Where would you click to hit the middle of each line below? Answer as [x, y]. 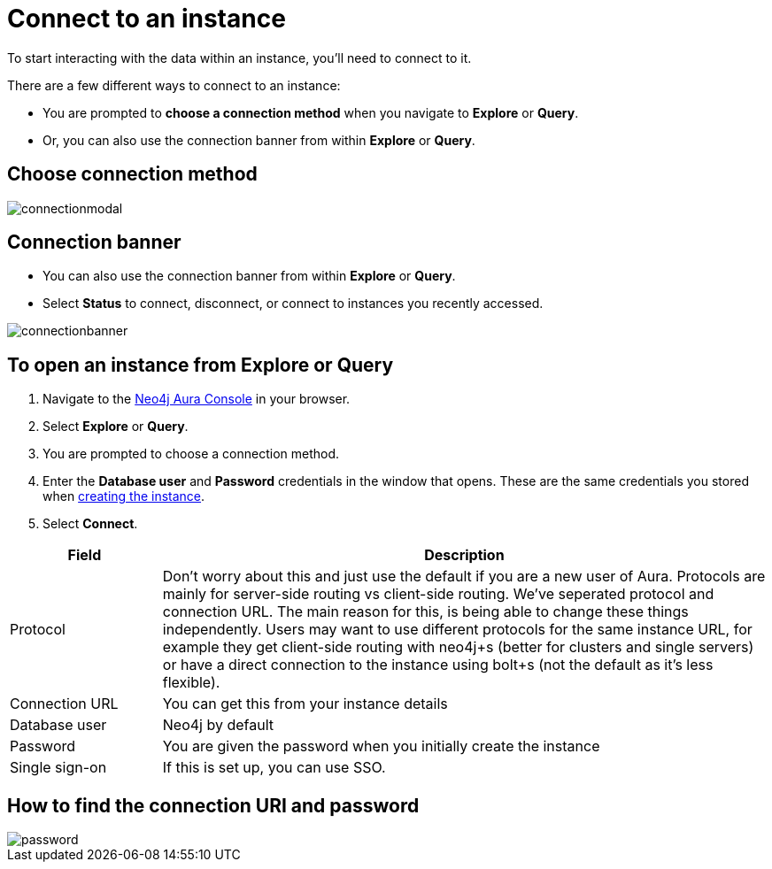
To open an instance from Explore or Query [201, 365]
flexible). [191, 683]
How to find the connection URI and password [213, 805]
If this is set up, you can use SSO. [274, 768]
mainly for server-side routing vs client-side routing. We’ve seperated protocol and [438, 594]
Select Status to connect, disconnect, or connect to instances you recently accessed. [293, 304]
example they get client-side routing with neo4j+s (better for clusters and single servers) [458, 647]
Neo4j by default [218, 725]
